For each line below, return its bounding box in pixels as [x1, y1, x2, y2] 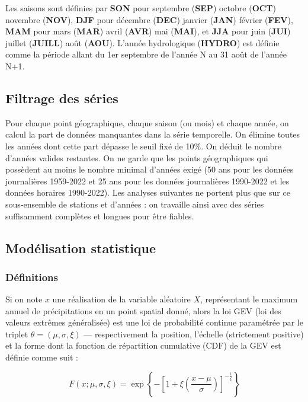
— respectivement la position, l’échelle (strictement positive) [84, 327, 304, 340]
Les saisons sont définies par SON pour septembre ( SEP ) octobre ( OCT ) [5, 2, 277, 14]
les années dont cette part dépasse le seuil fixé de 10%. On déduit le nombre [5, 139, 281, 152]
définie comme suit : [5, 351, 78, 363]
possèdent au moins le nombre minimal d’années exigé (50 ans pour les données [5, 163, 294, 176]
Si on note [5, 293, 43, 305]
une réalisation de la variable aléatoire [52, 293, 191, 305]
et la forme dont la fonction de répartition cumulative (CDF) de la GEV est [5, 339, 281, 352]
